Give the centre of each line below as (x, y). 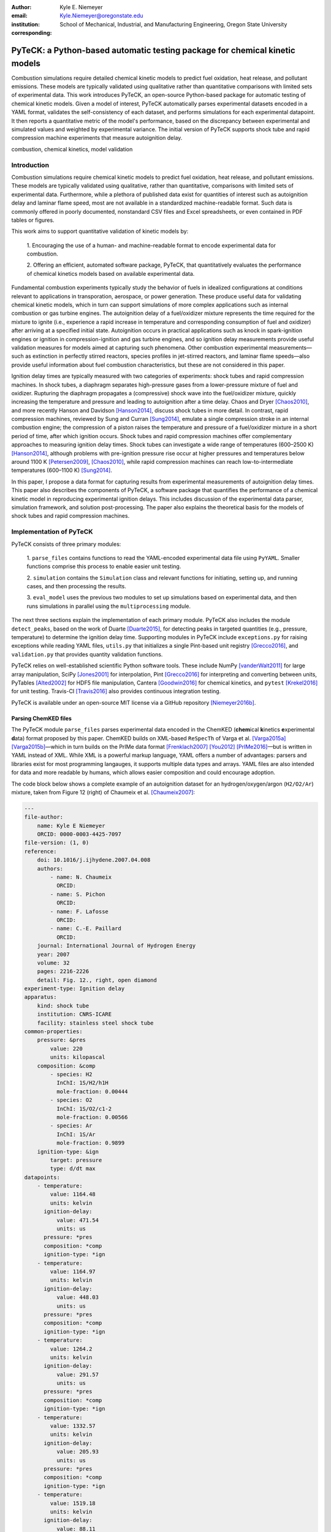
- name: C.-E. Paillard (86, 929)
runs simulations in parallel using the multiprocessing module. (109, 606)
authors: (50, 868)
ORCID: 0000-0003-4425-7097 (79, 834)
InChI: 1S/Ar (76, 1134)
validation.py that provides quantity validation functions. (87, 654)
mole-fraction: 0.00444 (92, 1091)
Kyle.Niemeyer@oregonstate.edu (101, 16)
